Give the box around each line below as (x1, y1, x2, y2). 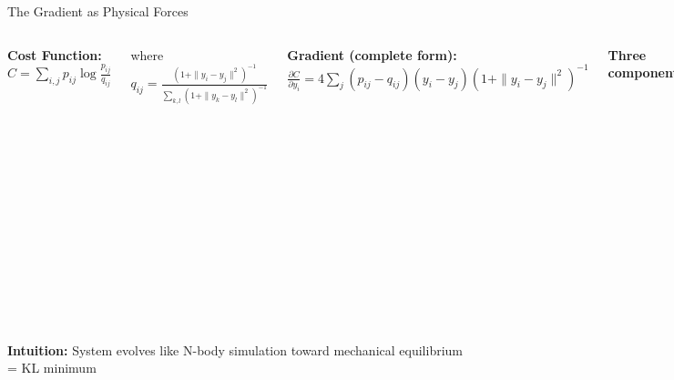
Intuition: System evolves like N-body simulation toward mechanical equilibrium (7, 340, 463, 359)
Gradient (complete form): (287, 45, 457, 64)
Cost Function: (7, 45, 102, 64)
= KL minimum (7, 358, 97, 377)
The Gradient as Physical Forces (7, 2, 189, 20)
